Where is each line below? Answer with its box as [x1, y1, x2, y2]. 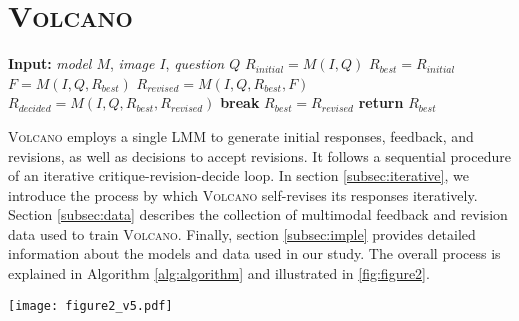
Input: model [8, 53, 92, 74]
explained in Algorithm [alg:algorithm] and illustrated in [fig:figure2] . [8, 263, 430, 284]
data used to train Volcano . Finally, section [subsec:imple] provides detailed [8, 223, 476, 244]
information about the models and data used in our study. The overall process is [8, 243, 501, 264]
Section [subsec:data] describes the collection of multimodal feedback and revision [8, 204, 508, 225]
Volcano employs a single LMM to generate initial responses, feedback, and [8, 125, 474, 146]
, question [165, 53, 225, 74]
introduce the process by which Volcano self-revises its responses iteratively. [8, 184, 478, 205]
